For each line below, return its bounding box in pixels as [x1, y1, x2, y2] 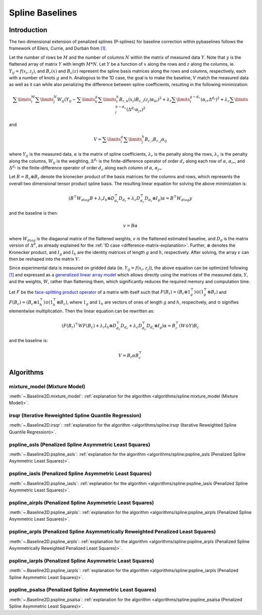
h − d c [115, 105, 126, 110]
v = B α [123, 223, 138, 229]
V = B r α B [118, 353, 139, 360]
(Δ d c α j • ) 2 [126, 106, 146, 113]
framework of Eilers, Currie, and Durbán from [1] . [9, 45, 107, 51]
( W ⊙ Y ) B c [179, 323, 199, 329]
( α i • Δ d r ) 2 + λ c [200, 95, 230, 103]
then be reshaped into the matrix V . [9, 256, 80, 262]
